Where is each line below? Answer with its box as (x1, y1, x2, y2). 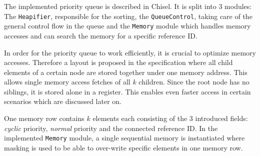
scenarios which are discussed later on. (4, 96, 121, 106)
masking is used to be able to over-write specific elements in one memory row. (4, 142, 243, 152)
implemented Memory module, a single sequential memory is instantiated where (4, 132, 245, 143)
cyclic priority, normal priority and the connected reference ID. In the (4, 122, 218, 133)
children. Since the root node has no (138, 76, 249, 87)
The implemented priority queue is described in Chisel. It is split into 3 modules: (4, 1, 252, 11)
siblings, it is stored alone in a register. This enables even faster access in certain (4, 86, 251, 96)
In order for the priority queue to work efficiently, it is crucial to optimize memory (4, 47, 256, 57)
